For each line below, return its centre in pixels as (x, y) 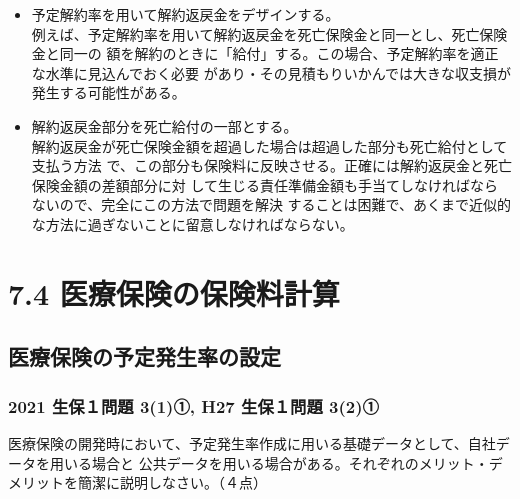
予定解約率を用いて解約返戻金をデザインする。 (185, 14)
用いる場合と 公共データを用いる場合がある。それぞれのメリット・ (269, 462)
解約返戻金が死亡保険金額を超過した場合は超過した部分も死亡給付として (269, 145)
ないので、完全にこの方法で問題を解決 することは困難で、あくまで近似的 (271, 204)
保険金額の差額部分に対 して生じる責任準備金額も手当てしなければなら (265, 184)
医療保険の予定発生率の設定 (144, 356)
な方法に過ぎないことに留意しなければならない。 (192, 223)
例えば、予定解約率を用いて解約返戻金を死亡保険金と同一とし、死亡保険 (269, 33)
